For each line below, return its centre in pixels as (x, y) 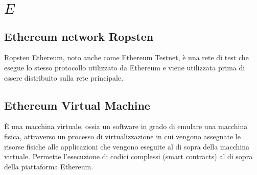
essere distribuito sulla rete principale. (64, 77)
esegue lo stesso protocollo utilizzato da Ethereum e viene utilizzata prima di (125, 67)
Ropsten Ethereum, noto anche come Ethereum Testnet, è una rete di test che (126, 57)
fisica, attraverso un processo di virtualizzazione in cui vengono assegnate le (122, 136)
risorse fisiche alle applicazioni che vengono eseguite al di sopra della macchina (127, 146)
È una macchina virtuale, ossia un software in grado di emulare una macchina (126, 126)
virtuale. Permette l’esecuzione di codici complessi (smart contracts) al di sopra (128, 156)
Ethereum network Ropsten (79, 36)
